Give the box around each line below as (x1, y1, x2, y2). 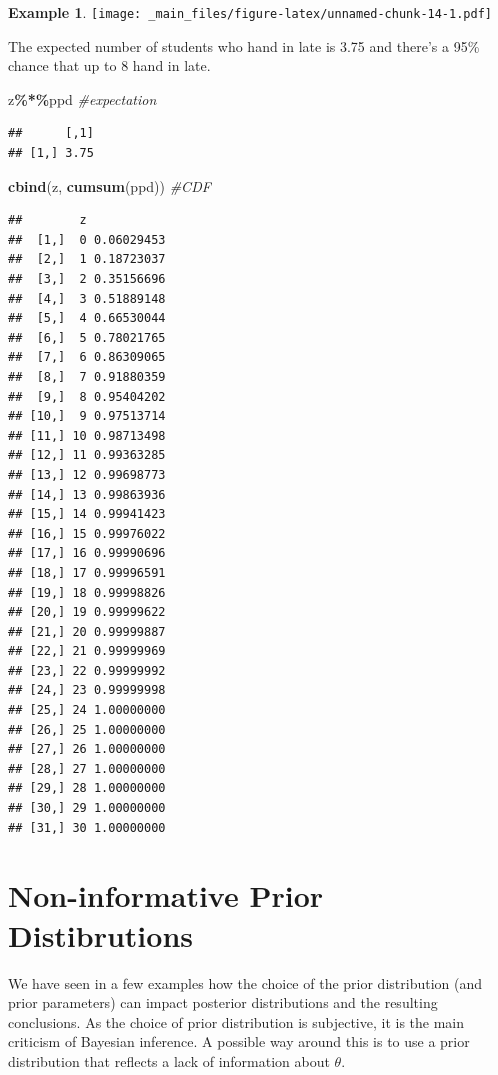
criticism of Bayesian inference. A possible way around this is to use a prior (8, 1031, 470, 1052)
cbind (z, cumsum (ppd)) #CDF (8, 175, 211, 196)
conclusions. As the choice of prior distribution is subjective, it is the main (8, 1011, 465, 1032)
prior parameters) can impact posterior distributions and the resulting (8, 992, 438, 1013)
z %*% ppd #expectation (8, 88, 157, 109)
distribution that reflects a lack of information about (8, 1050, 330, 1071)
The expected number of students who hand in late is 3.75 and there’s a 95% (8, 35, 480, 56)
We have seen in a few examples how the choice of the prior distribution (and (8, 972, 482, 993)
